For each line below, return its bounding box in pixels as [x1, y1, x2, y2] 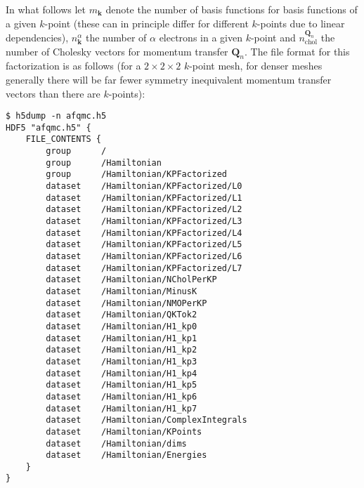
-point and [250, 29, 296, 44]
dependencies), [6, 29, 69, 44]
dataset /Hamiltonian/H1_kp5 [46, 380, 197, 390]
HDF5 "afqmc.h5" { [6, 122, 91, 133]
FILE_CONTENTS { [25, 134, 102, 145]
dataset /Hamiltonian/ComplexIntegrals [46, 415, 247, 426]
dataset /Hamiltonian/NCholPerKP [46, 275, 217, 285]
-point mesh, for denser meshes [189, 58, 323, 73]
